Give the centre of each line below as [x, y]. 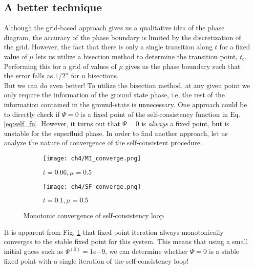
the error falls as [29, 76]
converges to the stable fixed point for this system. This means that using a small [126, 241]
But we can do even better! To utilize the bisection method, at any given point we [127, 85]
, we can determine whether [147, 251]
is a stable [224, 251]
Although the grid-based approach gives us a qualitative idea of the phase [114, 28]
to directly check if [32, 114]
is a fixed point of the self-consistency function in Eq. [160, 114]
